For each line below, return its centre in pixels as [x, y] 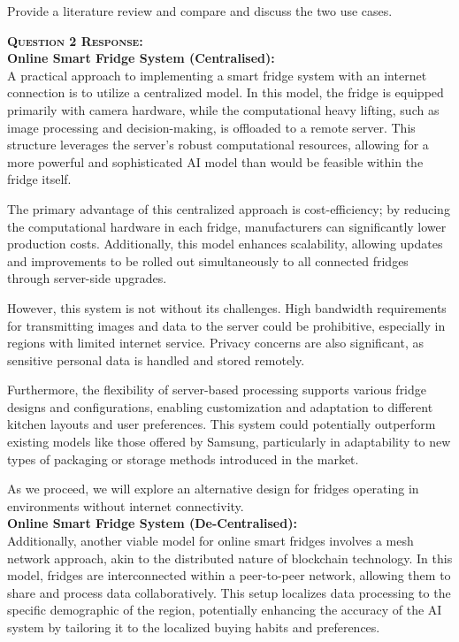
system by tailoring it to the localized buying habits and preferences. [194, 627]
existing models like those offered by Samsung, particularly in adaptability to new [229, 442]
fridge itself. [39, 179]
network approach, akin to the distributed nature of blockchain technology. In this [230, 558]
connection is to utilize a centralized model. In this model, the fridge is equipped [226, 92]
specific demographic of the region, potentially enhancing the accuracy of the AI [225, 610]
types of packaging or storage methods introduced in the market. [183, 459]
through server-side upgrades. [87, 278]
